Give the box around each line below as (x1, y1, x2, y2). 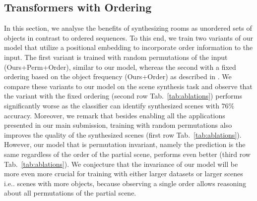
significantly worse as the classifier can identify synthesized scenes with (4, 100, 219, 110)
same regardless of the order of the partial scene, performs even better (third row (4, 149, 251, 159)
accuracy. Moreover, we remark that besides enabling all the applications (4, 110, 225, 120)
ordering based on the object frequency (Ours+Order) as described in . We (4, 71, 232, 82)
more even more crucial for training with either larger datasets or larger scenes (4, 168, 243, 179)
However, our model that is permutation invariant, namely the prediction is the (4, 139, 246, 150)
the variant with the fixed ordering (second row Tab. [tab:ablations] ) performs (4, 91, 243, 101)
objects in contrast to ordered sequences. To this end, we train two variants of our (4, 32, 253, 43)
